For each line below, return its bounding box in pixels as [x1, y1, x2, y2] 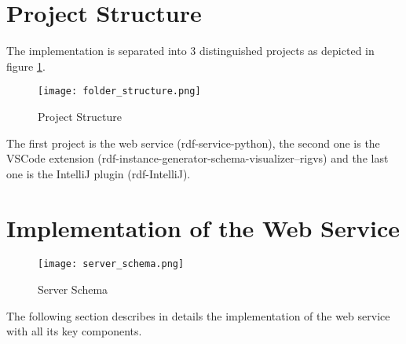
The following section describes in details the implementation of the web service [6, 307, 390, 324]
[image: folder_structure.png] [38, 86, 201, 97]
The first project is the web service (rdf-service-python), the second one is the [6, 134, 380, 151]
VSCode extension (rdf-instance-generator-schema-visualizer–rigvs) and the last [6, 150, 389, 167]
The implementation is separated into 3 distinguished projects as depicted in [6, 42, 375, 59]
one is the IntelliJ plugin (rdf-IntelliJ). [6, 165, 191, 181]
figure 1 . [6, 57, 46, 74]
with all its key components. [6, 323, 142, 339]
